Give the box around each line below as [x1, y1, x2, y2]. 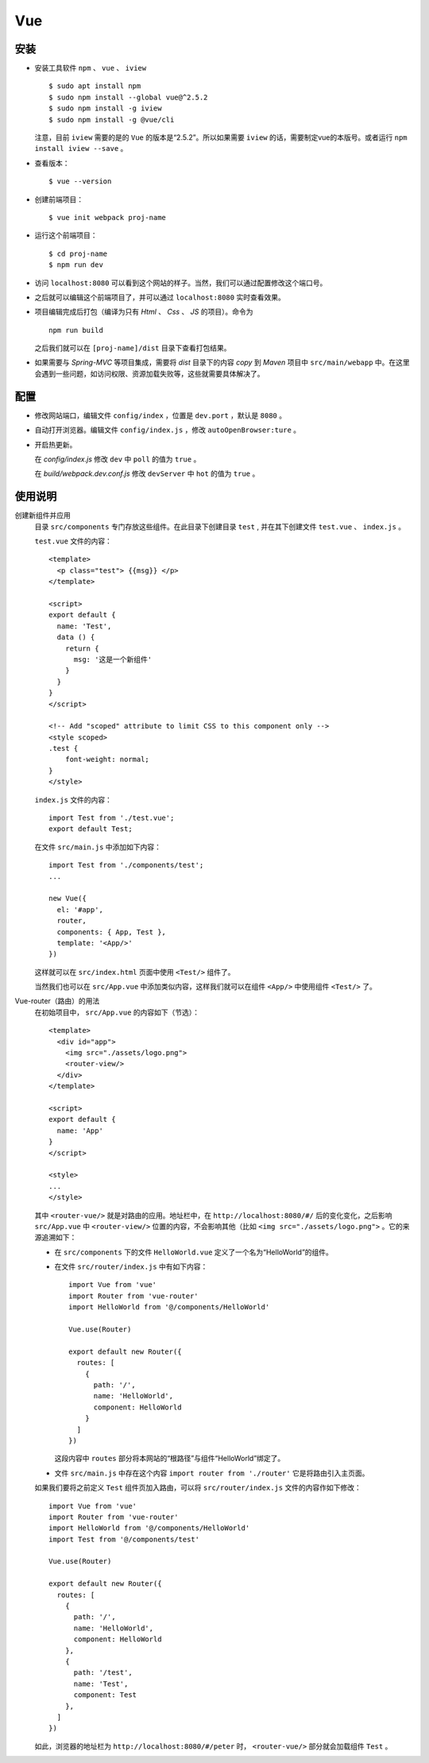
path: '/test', [73, 1668, 133, 1677]
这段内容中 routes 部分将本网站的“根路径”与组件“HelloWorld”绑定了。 [54, 1454, 285, 1463]
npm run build [48, 326, 103, 334]
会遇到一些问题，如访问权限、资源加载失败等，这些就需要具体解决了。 [34, 369, 265, 378]
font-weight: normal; [64, 755, 150, 764]
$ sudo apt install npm [48, 82, 141, 91]
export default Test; [48, 825, 133, 833]
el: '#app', [56, 905, 103, 914]
